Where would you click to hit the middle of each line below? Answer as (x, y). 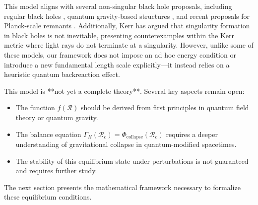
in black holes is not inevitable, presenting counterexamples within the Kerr (119, 35)
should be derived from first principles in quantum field (165, 107)
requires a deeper (192, 134)
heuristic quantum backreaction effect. (62, 74)
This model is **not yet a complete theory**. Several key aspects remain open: (124, 91)
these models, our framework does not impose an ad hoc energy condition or (120, 54)
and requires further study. (56, 171)
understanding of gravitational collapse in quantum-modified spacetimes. (126, 144)
